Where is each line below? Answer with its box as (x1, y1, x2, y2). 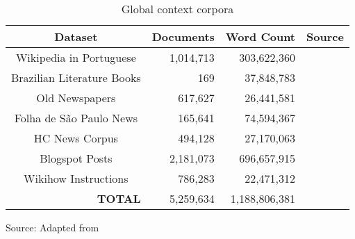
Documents (151, 28, 215, 44)
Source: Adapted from (6, 220, 99, 234)
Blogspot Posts (40, 150, 113, 166)
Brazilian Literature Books (11, 69, 141, 85)
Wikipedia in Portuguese (15, 49, 136, 65)
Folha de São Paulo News (14, 110, 138, 126)
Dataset (54, 28, 98, 44)
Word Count (225, 28, 296, 44)
